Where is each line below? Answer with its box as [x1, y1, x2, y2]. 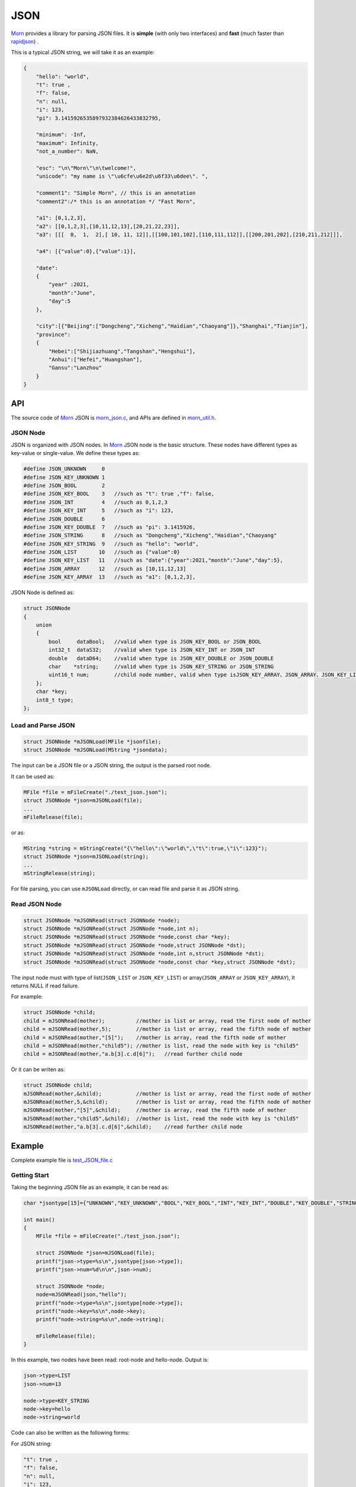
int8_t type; [36, 697, 74, 703]
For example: [11, 993, 43, 1000]
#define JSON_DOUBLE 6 [23, 515, 105, 522]
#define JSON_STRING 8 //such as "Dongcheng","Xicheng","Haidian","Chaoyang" [23, 532, 277, 539]
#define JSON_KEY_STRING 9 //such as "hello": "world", [23, 540, 199, 547]
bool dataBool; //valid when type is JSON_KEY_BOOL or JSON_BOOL [48, 638, 262, 645]
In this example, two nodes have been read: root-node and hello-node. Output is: [11, 1356, 209, 1363]
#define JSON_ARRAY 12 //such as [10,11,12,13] [23, 565, 186, 572]
